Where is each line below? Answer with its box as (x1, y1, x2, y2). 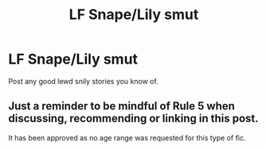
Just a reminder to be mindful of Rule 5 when (8, 99, 235, 113)
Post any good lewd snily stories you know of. (8, 76, 159, 86)
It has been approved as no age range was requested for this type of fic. (8, 133, 246, 142)
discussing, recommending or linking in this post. (8, 112, 259, 125)
